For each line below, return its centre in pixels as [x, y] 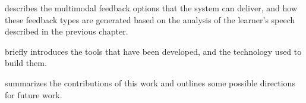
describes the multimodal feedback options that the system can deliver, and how [151, 8]
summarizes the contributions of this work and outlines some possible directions [150, 82]
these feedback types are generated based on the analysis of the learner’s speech [150, 19]
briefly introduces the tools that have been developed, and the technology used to [153, 51]
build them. [26, 63]
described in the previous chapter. [67, 31]
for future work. [34, 94]
